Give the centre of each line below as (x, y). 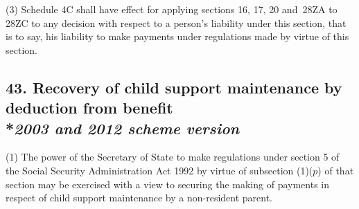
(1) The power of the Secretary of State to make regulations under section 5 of (173, 157)
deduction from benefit (89, 108)
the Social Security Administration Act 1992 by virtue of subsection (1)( (159, 170)
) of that (336, 170)
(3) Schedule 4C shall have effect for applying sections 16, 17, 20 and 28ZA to (172, 9)
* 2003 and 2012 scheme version (123, 128)
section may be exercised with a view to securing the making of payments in (167, 184)
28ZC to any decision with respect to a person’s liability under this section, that (176, 22)
